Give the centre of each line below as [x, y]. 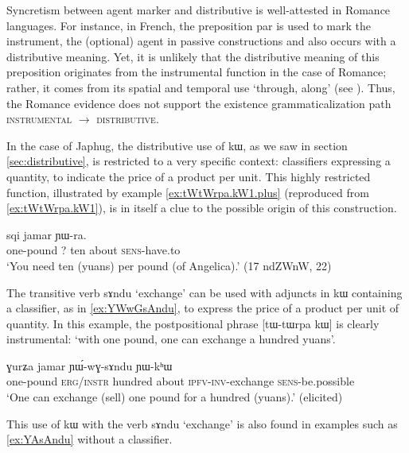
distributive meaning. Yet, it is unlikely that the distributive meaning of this [193, 56]
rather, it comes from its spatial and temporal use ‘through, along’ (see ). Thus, [201, 87]
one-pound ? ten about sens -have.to [93, 250]
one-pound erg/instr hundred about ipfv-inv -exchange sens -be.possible [181, 381]
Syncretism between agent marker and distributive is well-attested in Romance [199, 10]
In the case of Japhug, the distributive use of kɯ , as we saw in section [177, 145]
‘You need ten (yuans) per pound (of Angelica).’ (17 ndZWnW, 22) [169, 265]
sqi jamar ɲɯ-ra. [47, 234]
